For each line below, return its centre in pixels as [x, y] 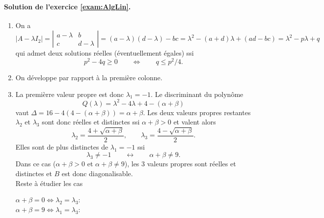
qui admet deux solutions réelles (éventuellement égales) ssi [105, 53]
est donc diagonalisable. [97, 173]
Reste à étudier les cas [49, 183]
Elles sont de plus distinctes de [62, 146]
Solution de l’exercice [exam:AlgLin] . [67, 6]
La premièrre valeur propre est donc [70, 94]
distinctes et [34, 173]
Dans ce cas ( [36, 164]
